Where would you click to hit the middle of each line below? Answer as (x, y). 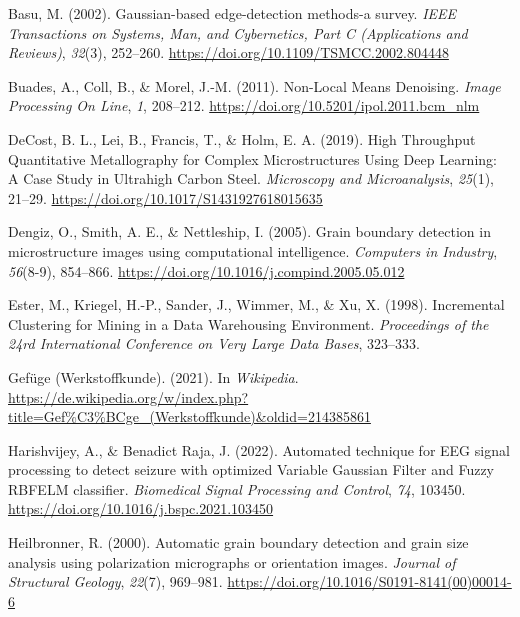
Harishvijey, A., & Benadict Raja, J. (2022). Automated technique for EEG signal (259, 449)
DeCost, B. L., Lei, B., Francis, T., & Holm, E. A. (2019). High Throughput (242, 138)
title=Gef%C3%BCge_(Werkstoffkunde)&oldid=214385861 (189, 416)
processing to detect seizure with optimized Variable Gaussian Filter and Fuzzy (251, 469)
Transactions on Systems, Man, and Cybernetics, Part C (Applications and (238, 32)
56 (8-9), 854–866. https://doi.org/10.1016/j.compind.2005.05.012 (206, 270)
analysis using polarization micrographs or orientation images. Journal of (232, 561)
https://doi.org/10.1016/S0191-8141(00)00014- (369, 581)
